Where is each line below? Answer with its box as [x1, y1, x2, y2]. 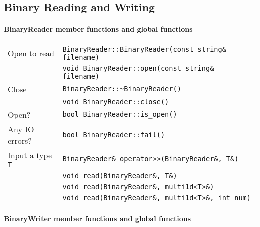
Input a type [8, 149, 52, 161]
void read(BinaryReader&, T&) [62, 171, 177, 180]
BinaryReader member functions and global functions [4, 24, 193, 34]
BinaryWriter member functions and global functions [4, 213, 191, 224]
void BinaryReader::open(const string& [62, 64, 214, 72]
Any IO [8, 123, 34, 135]
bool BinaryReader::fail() [62, 130, 165, 139]
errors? [8, 134, 32, 146]
